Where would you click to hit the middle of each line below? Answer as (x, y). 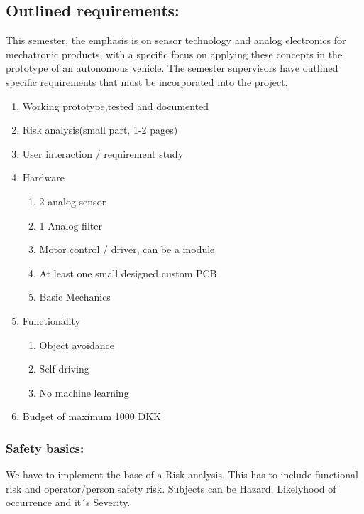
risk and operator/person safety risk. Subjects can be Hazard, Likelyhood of (171, 488)
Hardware (43, 177)
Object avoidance (77, 344)
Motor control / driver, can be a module (127, 249)
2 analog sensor (73, 201)
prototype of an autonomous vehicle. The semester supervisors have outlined (172, 68)
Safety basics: (45, 448)
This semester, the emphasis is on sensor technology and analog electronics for (176, 40)
